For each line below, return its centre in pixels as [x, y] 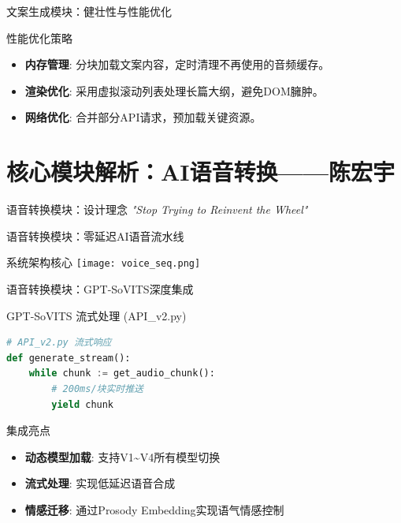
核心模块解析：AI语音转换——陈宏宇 [200, 172]
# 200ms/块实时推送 [98, 389]
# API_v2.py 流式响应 [59, 343]
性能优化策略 [39, 37]
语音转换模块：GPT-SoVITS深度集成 [100, 288]
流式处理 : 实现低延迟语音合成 [100, 483]
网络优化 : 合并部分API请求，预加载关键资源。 [143, 117]
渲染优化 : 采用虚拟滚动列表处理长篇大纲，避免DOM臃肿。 [174, 90]
